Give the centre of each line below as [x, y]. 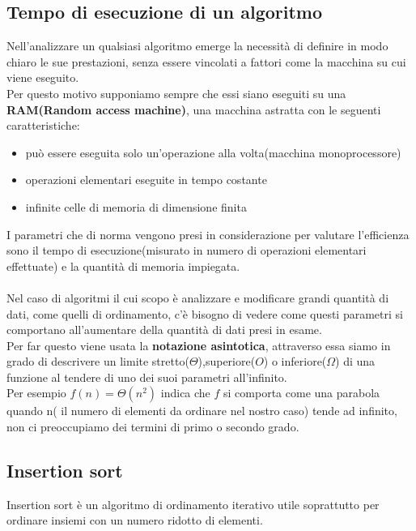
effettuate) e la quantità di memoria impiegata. [123, 265]
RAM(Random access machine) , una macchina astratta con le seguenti [194, 109]
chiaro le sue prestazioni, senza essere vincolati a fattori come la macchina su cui [206, 61]
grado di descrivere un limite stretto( [98, 361]
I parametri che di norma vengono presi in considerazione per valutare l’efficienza [208, 234]
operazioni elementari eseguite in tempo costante [146, 180]
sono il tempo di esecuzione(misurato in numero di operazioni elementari [187, 250]
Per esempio [36, 393]
